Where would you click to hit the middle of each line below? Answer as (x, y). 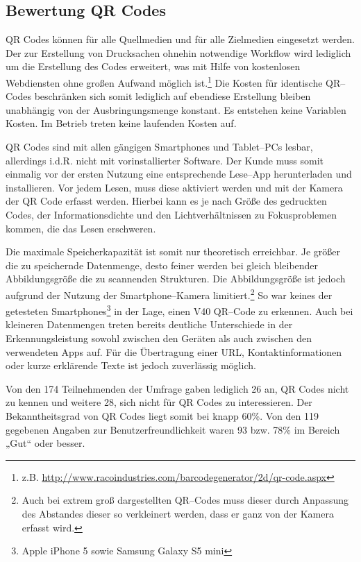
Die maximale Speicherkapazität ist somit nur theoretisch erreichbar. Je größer (173, 252)
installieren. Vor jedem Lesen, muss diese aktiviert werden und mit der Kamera (174, 187)
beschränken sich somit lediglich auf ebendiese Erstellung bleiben (173, 96)
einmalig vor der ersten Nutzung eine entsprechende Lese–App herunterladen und (179, 174)
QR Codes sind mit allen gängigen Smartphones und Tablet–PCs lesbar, (159, 147)
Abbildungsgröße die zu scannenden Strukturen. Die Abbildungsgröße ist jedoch (176, 279)
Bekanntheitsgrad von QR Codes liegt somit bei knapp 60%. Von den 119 (162, 416)
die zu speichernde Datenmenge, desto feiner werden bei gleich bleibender (162, 265)
